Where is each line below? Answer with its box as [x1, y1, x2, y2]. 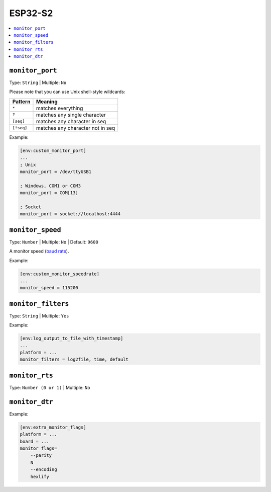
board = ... [20, 438, 50, 444]
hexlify [30, 473, 50, 479]
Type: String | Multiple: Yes [9, 312, 69, 319]
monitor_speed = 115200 [20, 285, 79, 291]
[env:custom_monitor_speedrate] [20, 271, 100, 277]
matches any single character [36, 111, 106, 118]
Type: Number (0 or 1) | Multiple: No [9, 384, 90, 390]
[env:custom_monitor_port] [20, 147, 86, 153]
